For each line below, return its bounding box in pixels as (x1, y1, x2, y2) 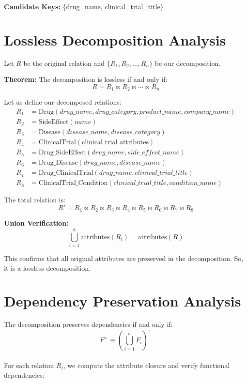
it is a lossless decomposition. (4, 262, 91, 273)
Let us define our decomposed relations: (4, 97, 122, 107)
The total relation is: (4, 195, 65, 205)
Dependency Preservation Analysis (4, 291, 241, 311)
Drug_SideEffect (38, 149, 86, 156)
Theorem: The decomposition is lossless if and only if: (4, 74, 168, 84)
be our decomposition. (154, 58, 221, 68)
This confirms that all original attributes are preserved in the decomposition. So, (4, 253, 244, 263)
